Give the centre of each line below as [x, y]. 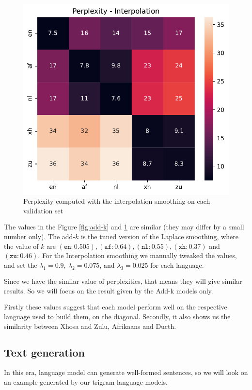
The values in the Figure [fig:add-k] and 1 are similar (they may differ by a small [124, 227]
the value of [21, 246]
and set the [21, 265]
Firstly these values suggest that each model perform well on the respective [116, 307]
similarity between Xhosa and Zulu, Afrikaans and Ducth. [90, 326]
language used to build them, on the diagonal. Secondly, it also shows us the [117, 317]
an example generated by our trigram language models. [86, 382]
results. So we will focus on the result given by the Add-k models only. [109, 290]
